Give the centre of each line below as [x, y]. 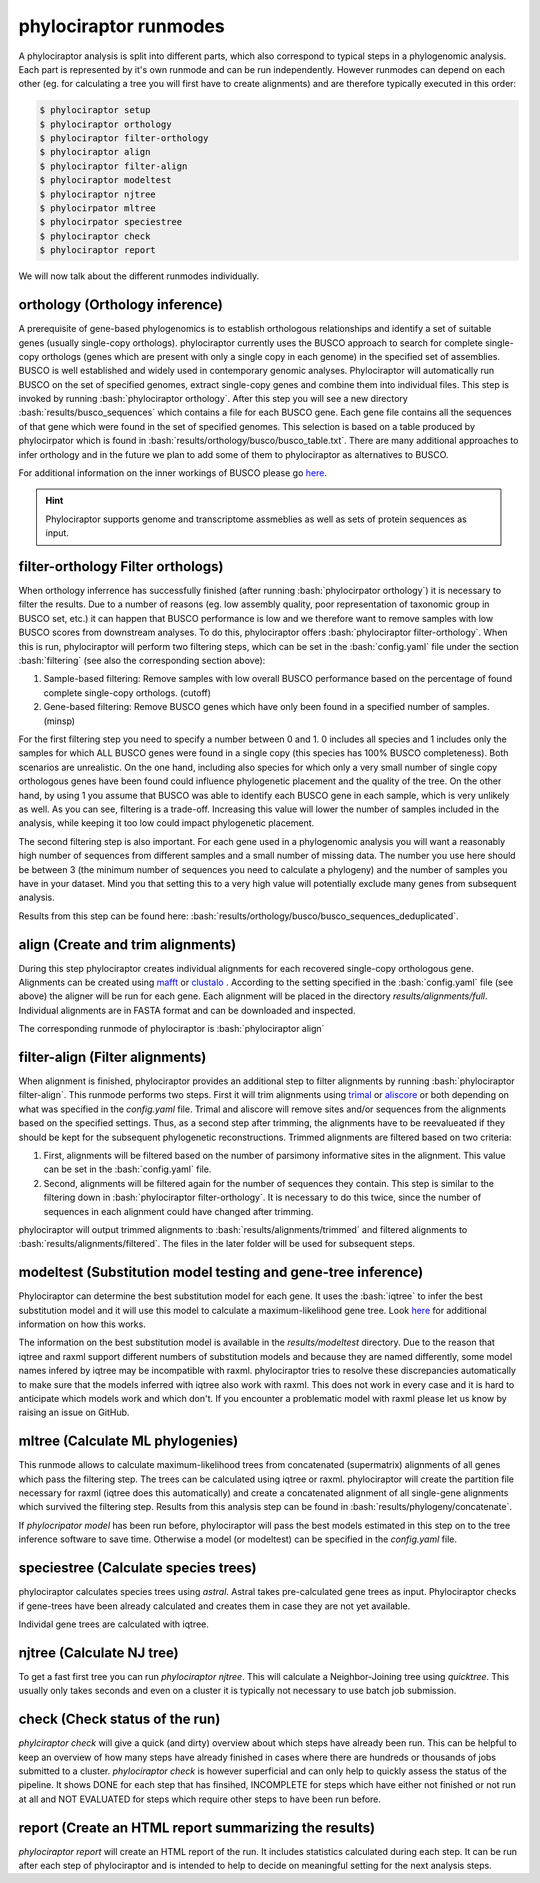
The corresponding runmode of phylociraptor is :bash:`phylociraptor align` [171, 1029]
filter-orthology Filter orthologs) [121, 566]
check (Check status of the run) [119, 1719]
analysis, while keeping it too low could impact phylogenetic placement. [166, 823]
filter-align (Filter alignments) [112, 1056]
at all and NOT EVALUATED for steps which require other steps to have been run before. [200, 1799]
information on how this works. [82, 1324]
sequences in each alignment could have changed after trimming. [178, 1211]
